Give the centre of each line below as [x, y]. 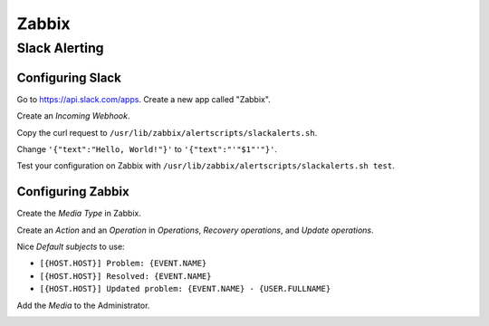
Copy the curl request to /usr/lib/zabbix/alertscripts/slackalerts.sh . [167, 132]
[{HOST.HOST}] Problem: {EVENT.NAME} [123, 264]
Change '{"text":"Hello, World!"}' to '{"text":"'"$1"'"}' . [147, 149]
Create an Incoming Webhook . [73, 116]
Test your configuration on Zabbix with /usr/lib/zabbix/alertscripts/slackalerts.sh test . [206, 166]
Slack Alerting [60, 48]
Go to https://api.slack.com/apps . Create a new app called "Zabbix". [144, 99]
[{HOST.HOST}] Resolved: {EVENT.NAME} [125, 276]
